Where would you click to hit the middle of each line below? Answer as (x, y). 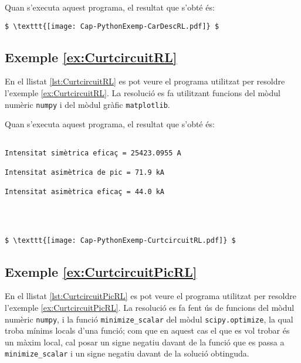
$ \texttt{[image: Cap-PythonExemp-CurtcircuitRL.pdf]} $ (120, 241)
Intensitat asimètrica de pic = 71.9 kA (85, 172)
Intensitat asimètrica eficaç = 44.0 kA (85, 192)
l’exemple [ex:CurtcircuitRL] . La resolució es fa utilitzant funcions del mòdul (143, 93)
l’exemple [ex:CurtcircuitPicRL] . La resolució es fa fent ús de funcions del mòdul (150, 307)
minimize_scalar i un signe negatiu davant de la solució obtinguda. (127, 353)
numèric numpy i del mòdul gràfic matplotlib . (87, 104)
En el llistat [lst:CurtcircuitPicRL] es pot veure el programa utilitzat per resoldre (150, 296)
